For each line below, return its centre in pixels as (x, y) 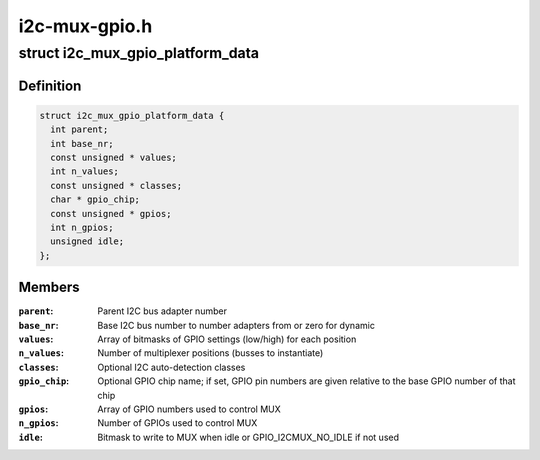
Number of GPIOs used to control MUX (177, 423)
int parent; (79, 129)
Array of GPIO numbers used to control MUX (189, 409)
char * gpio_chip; (95, 199)
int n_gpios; (82, 227)
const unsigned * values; (113, 157)
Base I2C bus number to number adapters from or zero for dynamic (236, 325)
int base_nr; (82, 143)
